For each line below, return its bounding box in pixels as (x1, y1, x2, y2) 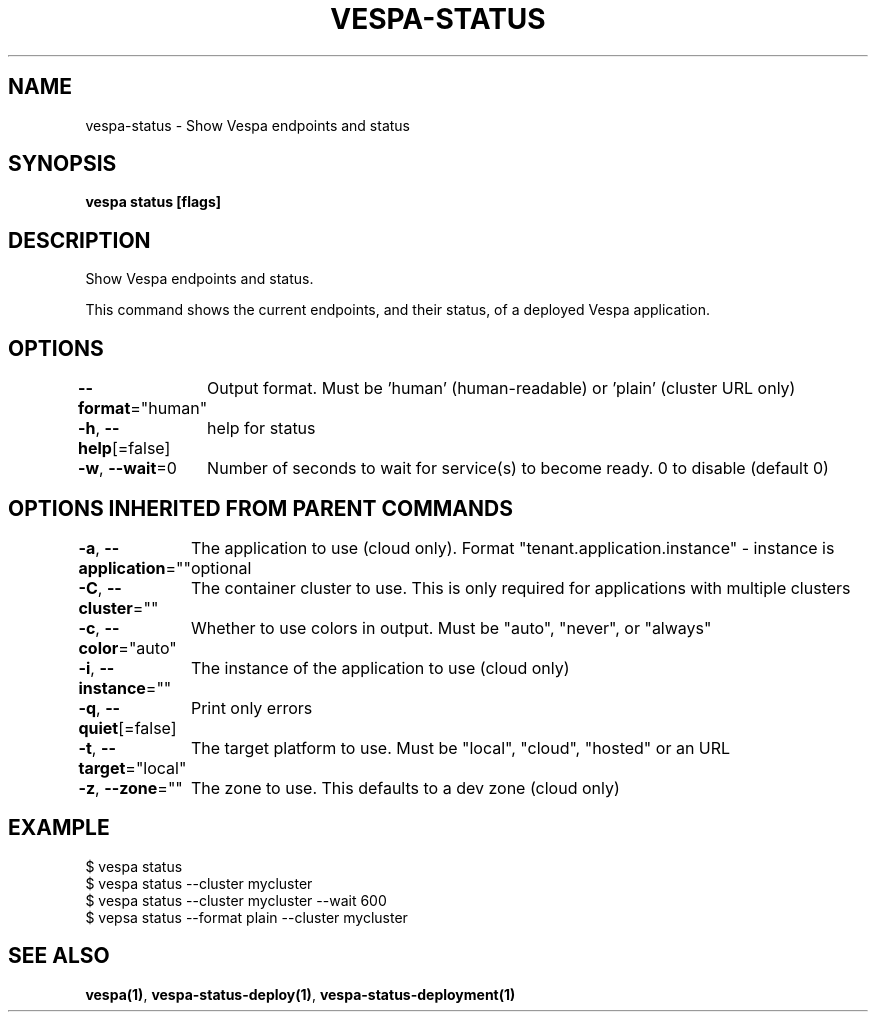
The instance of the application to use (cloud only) (190, 657, 570, 678)
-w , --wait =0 (78, 458, 177, 479)
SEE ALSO (8, 943, 110, 969)
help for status (207, 418, 316, 439)
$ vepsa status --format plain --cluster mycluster (85, 908, 408, 926)
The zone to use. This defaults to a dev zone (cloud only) (190, 777, 620, 798)
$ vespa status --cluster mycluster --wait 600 (85, 891, 387, 909)
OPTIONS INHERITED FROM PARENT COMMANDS (8, 495, 513, 521)
